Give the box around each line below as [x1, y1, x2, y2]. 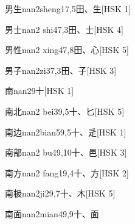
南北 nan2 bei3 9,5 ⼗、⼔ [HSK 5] [5, 104, 125, 117]
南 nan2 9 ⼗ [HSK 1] [5, 84, 74, 97]
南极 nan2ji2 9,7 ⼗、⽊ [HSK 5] [5, 187, 116, 200]
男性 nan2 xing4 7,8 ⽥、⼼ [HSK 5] [5, 43, 129, 56]
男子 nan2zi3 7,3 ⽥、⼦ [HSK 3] [5, 63, 117, 76]
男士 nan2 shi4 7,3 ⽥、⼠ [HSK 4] [5, 23, 123, 35]
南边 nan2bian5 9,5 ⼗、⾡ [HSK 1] [5, 125, 126, 138]
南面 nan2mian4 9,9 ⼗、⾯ [5, 207, 99, 220]
